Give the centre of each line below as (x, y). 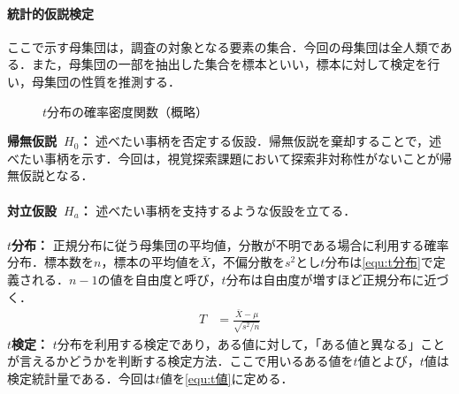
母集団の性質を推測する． (106, 81)
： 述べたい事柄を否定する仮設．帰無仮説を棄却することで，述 (260, 141)
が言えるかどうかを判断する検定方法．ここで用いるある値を (180, 361)
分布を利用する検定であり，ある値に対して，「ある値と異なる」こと (251, 343)
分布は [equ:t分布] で (379, 262)
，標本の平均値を (151, 262)
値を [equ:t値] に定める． (226, 378)
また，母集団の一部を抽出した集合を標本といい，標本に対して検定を (229, 64)
